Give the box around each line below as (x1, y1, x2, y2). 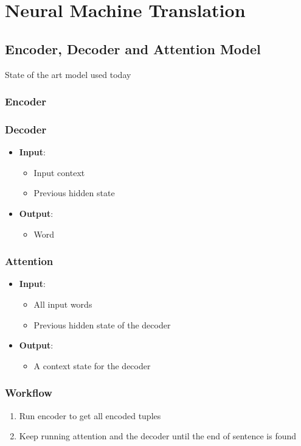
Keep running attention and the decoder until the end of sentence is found (19, 430, 297, 442)
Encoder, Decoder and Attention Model (5, 39, 261, 58)
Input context (33, 166, 85, 179)
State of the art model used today (5, 68, 131, 80)
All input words (33, 298, 92, 311)
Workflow (5, 385, 52, 400)
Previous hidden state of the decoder (33, 318, 171, 331)
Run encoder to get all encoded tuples (19, 409, 161, 422)
